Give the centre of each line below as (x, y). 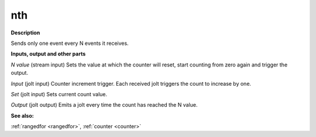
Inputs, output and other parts (48, 54)
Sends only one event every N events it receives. (70, 43)
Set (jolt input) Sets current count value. (59, 94)
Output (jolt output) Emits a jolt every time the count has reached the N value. (104, 105)
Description (25, 33)
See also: (23, 115)
